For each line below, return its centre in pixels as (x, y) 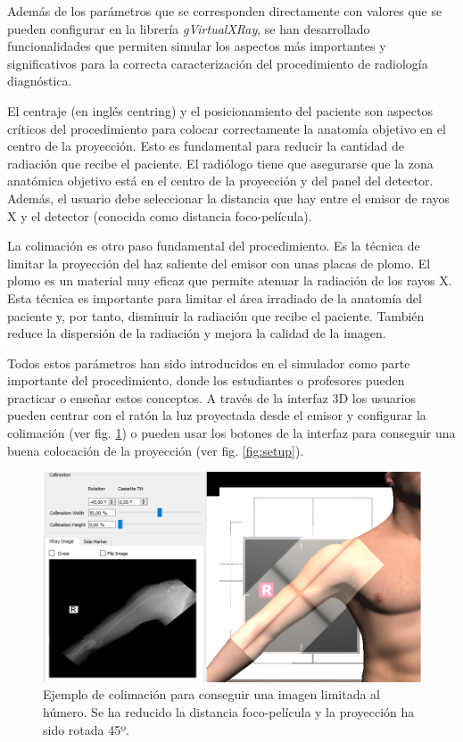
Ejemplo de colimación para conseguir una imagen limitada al (211, 694)
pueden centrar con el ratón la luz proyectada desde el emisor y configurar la (217, 415)
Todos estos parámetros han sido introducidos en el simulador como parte (209, 363)
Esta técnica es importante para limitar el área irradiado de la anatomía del (215, 297)
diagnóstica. (40, 81)
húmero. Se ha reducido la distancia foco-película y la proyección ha (229, 711)
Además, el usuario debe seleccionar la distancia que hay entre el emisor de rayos (229, 198)
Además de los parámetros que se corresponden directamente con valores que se (225, 11)
